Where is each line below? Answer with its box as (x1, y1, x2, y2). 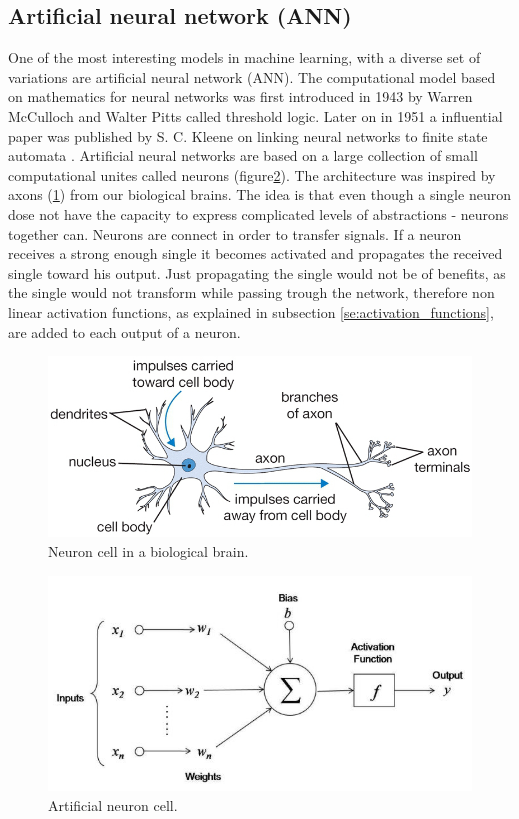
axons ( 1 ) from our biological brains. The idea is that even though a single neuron (8, 184, 511, 205)
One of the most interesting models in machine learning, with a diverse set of (8, 47, 481, 68)
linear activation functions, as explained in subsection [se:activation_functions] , (8, 301, 494, 322)
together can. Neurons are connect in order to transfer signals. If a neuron (8, 223, 462, 244)
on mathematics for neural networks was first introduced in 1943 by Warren (8, 86, 473, 107)
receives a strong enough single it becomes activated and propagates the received (8, 243, 503, 264)
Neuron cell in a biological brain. (48, 540, 249, 561)
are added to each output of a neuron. (8, 321, 241, 342)
